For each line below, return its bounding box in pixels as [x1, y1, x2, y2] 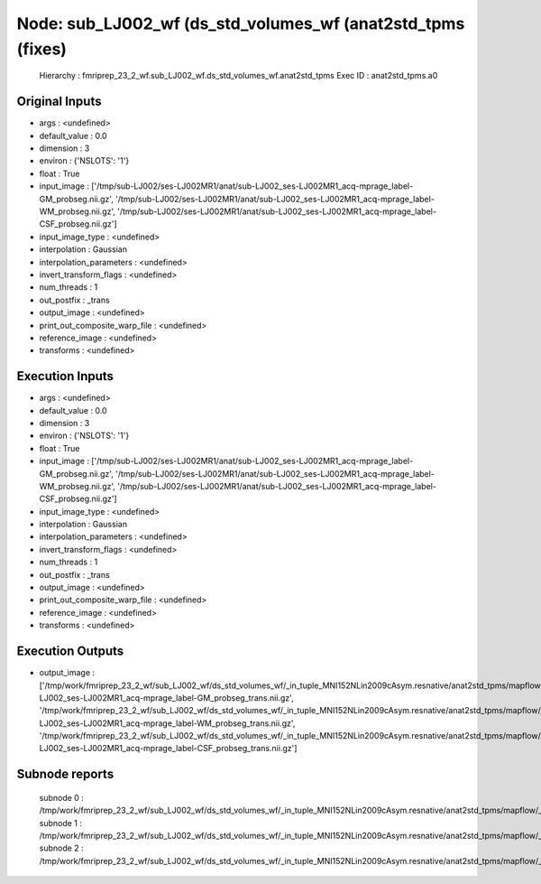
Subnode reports [16, 767, 115, 782]
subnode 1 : [39, 817, 83, 828]
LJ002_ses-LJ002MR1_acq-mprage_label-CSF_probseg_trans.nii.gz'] [39, 743, 298, 754]
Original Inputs [16, 94, 102, 109]
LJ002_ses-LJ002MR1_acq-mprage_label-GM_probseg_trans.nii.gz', [39, 692, 294, 703]
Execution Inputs [16, 368, 115, 384]
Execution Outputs [16, 644, 124, 659]
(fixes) [16, 39, 68, 59]
